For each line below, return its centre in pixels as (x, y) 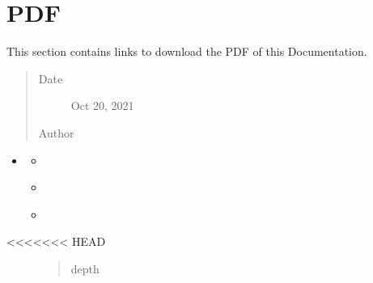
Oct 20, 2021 (102, 106)
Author (56, 132)
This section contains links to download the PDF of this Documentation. (187, 51)
